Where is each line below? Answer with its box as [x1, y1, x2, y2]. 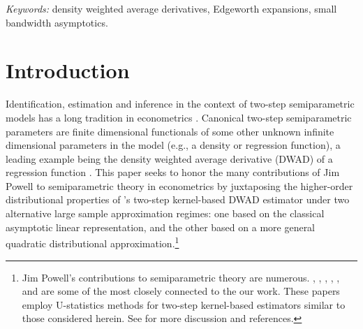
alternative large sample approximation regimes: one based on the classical [6, 206, 325, 221]
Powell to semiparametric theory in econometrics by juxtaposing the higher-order [6, 178, 353, 193]
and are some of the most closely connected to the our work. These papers [22, 284, 340, 298]
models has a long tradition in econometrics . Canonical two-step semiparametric [6, 110, 352, 124]
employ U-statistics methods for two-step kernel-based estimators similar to [22, 297, 346, 312]
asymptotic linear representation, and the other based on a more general [6, 219, 316, 234]
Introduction [6, 56, 130, 85]
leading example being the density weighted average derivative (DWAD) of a [6, 151, 333, 166]
